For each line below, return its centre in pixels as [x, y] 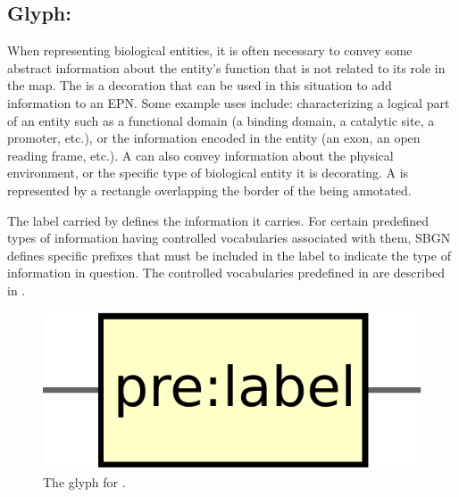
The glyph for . [84, 481]
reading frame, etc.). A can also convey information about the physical [200, 155]
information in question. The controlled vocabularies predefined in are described [226, 273]
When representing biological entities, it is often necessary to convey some [210, 50]
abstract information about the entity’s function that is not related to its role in [226, 67]
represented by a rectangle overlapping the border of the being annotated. [209, 190]
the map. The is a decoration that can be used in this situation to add [200, 85]
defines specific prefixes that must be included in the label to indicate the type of [229, 255]
